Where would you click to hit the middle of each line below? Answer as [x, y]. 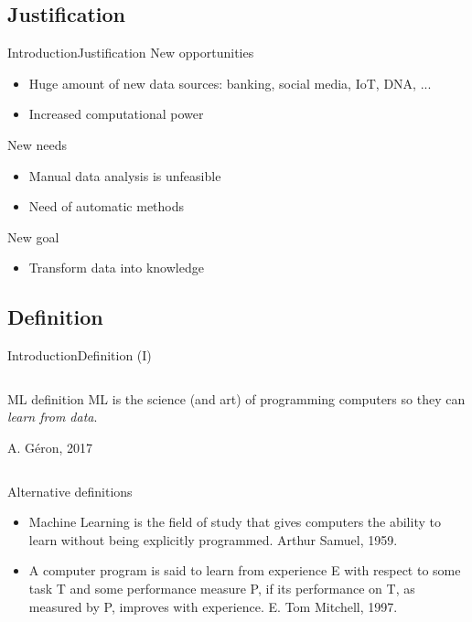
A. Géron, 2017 [50, 447]
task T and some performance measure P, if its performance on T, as [222, 588]
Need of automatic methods [107, 206]
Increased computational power [116, 114]
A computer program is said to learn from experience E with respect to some [245, 570]
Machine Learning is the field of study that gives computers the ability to [235, 522]
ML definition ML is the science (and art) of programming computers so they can [236, 398]
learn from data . [53, 417]
